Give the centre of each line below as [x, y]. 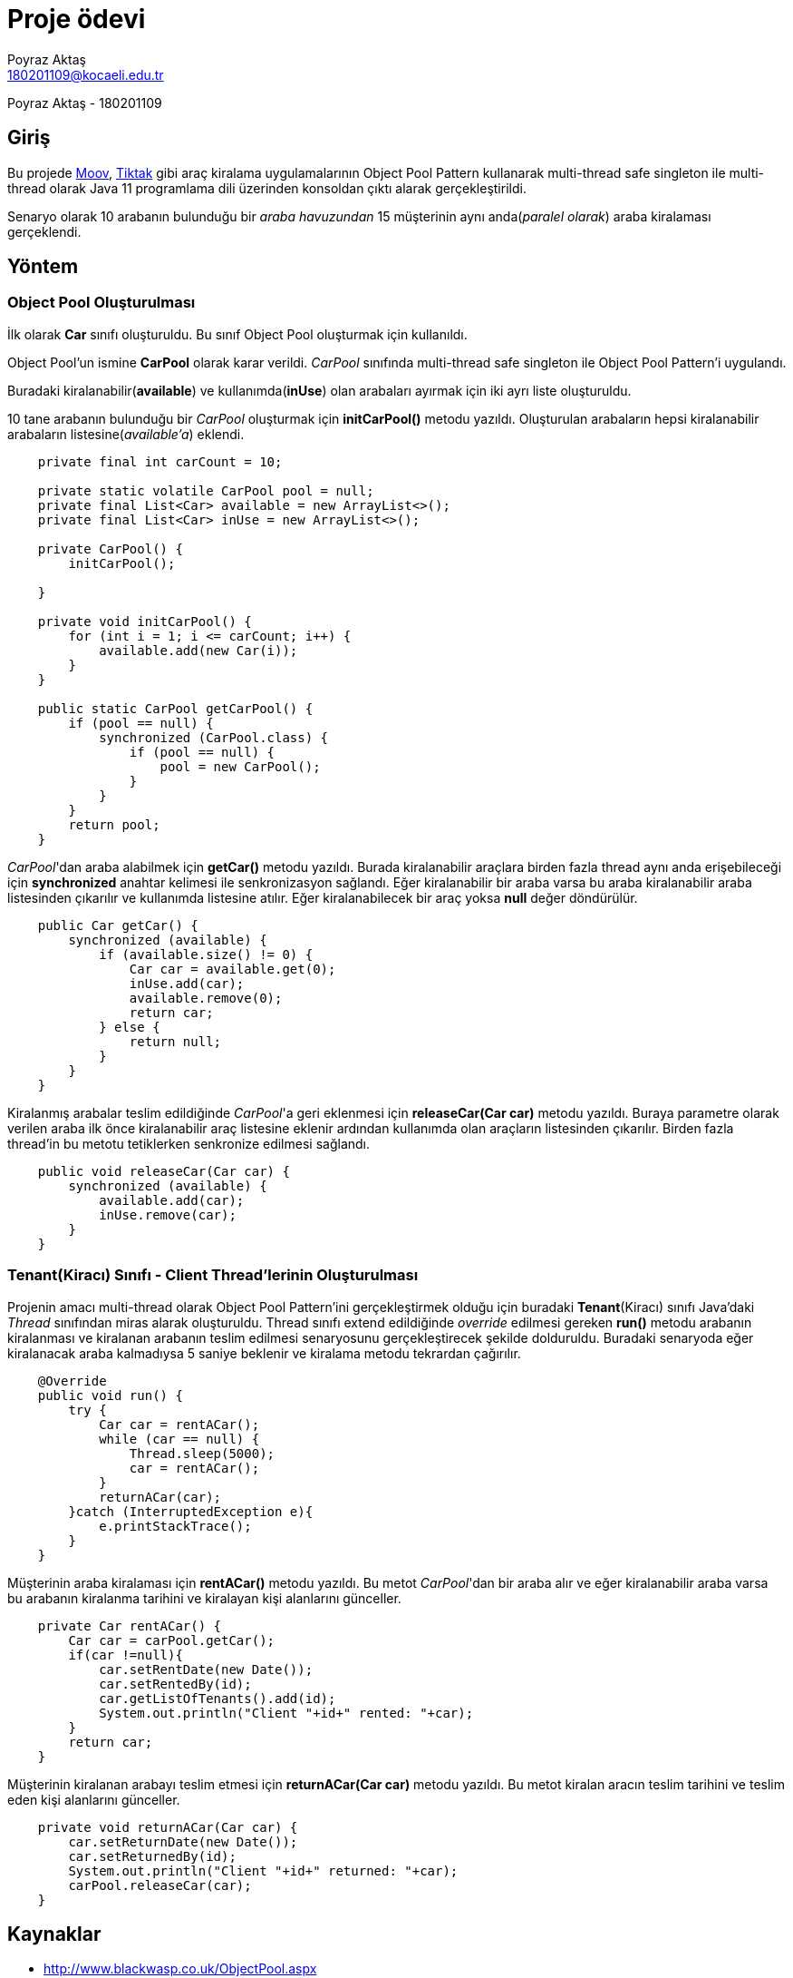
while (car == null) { [179, 1439]
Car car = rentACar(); [179, 1424]
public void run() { [110, 1395]
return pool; [114, 824]
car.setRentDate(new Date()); [206, 1669]
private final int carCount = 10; [160, 461]
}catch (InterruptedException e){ [191, 1511]
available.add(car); [172, 1200]
